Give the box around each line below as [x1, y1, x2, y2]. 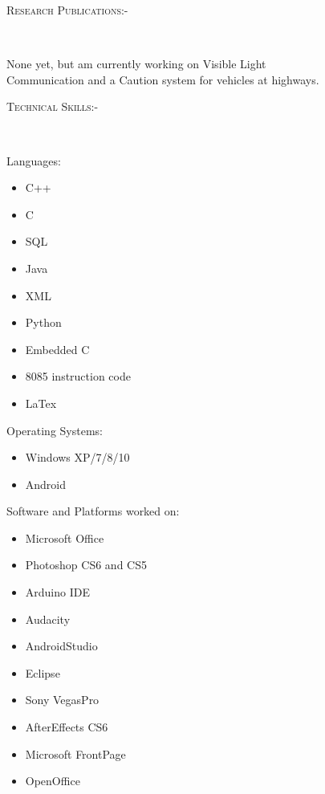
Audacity [25, 610, 71, 627]
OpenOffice [25, 772, 80, 789]
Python [25, 314, 62, 331]
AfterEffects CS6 [25, 719, 108, 735]
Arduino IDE [25, 584, 90, 601]
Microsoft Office [25, 529, 104, 546]
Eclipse [25, 664, 60, 681]
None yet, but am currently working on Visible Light [6, 55, 266, 72]
